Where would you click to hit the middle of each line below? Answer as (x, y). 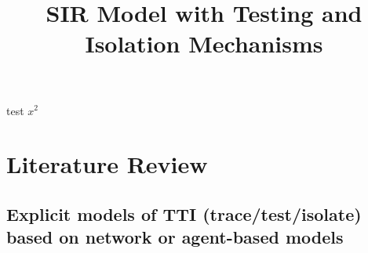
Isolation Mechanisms (204, 43)
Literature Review (107, 164)
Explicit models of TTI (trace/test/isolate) (184, 213)
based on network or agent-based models (175, 237)
